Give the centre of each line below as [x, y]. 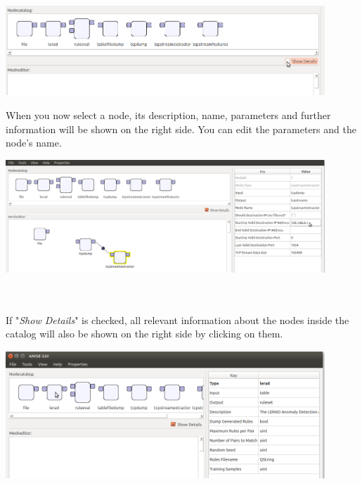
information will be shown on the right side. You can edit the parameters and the [181, 129]
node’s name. [34, 143]
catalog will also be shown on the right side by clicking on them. [144, 334]
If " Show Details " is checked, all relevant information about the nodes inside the [177, 319]
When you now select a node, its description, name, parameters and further [168, 115]
